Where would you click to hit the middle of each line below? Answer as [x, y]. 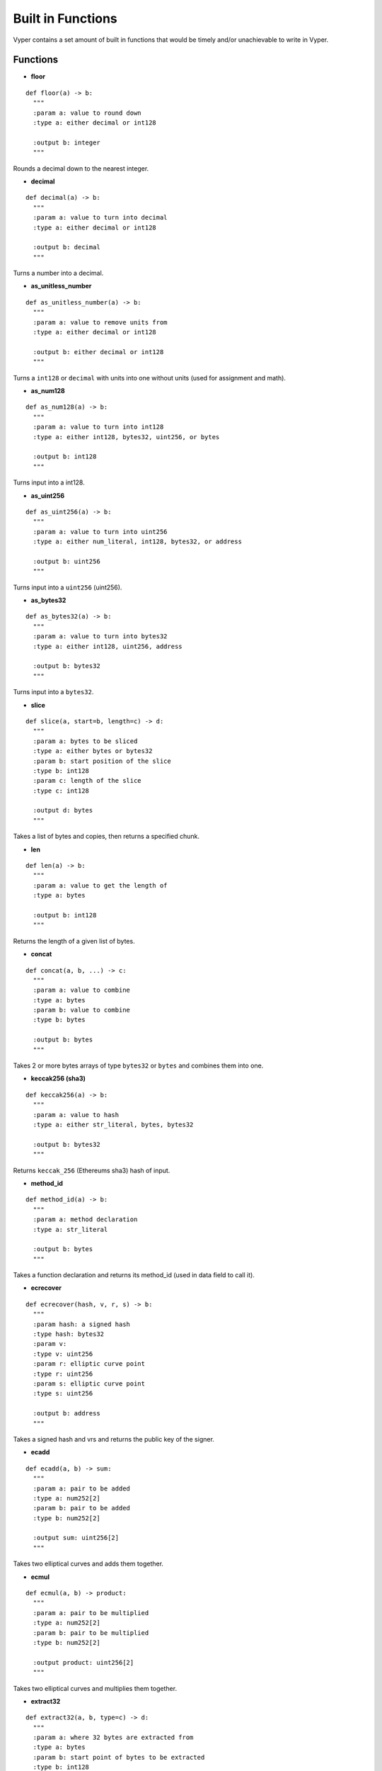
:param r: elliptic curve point [89, 1364]
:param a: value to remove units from [100, 322]
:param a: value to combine [82, 990]
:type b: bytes [59, 1020]
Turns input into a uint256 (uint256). [68, 587]
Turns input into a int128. [49, 482]
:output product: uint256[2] [83, 1662]
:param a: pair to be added [82, 1488]
